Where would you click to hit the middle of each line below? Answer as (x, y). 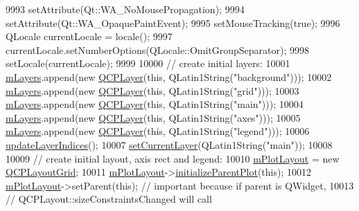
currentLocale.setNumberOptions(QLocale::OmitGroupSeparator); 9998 (158, 49)
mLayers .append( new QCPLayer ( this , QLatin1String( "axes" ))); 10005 (153, 117)
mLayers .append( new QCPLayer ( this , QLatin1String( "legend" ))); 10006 (158, 131)
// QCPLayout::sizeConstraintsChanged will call (109, 199)
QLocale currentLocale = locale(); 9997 (89, 36)
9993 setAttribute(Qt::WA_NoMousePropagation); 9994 (125, 9)
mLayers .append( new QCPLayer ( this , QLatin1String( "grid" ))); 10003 (152, 90)
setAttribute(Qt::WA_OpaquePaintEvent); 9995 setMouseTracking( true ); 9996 (173, 22)
